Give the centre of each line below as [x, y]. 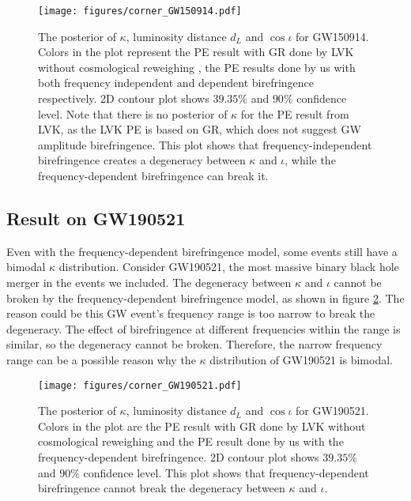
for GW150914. [332, 36]
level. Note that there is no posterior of [133, 113]
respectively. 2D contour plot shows [124, 98]
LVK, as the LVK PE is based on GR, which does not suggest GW [200, 129]
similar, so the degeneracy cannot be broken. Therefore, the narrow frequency [194, 344]
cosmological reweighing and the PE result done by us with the [191, 441]
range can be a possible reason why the [101, 359]
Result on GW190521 [96, 218]
